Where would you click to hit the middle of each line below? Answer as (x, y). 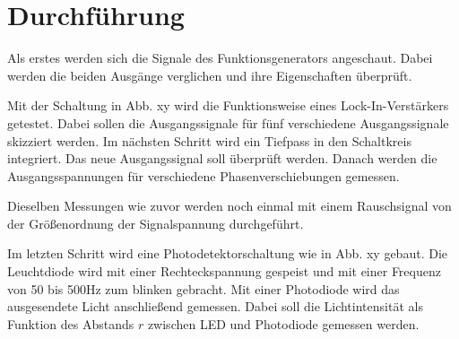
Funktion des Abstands (71, 323)
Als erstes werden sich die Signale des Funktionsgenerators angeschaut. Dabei (220, 58)
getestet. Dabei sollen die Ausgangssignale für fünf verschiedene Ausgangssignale (228, 122)
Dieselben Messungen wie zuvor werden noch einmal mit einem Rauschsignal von (229, 206)
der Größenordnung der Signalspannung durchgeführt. (156, 223)
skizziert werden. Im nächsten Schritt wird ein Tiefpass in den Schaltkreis (209, 140)
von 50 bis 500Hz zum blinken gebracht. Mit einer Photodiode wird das (204, 288)
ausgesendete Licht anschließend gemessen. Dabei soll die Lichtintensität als (215, 306)
